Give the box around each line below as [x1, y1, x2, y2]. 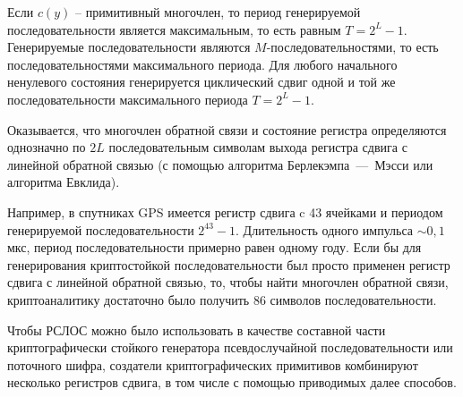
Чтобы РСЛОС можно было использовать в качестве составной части [7, 320, 386, 339]
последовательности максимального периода [7, 89, 248, 108]
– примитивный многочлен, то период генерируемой [74, 3, 361, 21]
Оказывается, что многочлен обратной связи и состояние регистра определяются [7, 120, 447, 139]
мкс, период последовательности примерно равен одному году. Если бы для [7, 238, 422, 257]
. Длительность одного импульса [236, 220, 414, 239]
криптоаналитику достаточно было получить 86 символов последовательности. [7, 290, 437, 308]
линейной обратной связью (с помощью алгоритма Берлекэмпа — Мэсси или [7, 155, 433, 173]
